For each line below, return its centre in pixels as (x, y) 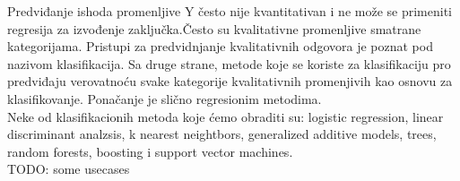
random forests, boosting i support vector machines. (150, 151)
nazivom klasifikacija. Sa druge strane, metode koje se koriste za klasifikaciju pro (229, 63)
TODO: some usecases (69, 169)
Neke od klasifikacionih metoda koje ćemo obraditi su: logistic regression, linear (226, 116)
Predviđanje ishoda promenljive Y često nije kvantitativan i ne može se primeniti (230, 11)
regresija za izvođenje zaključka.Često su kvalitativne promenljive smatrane (214, 28)
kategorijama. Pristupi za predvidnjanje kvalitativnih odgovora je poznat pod (220, 46)
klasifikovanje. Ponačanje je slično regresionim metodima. (165, 98)
